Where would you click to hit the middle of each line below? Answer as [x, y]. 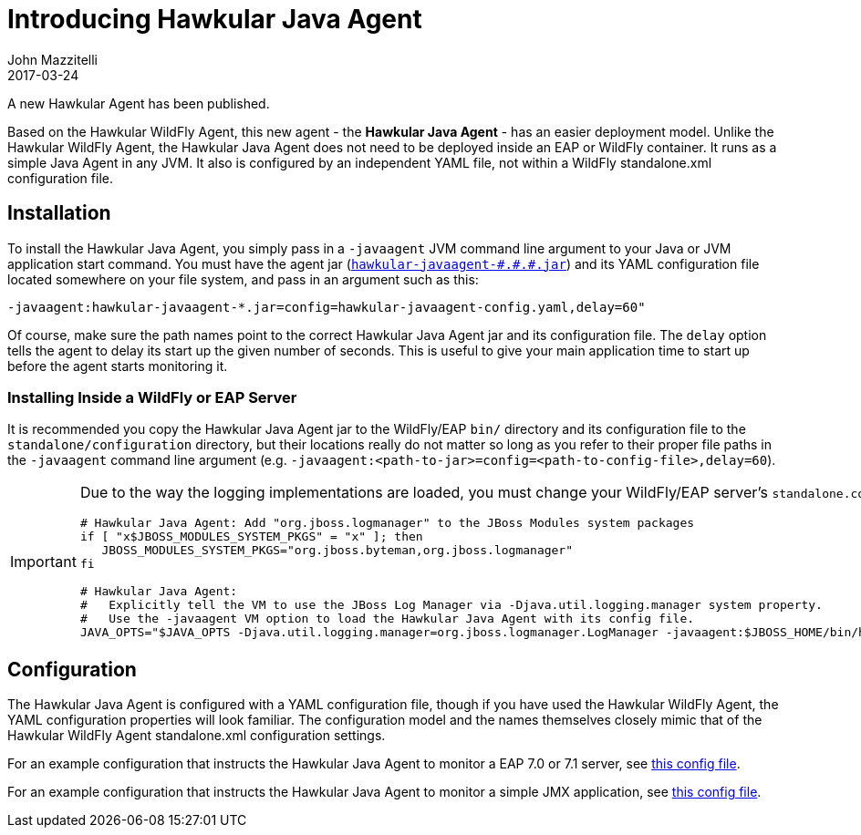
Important [43, 561]
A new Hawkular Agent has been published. [139, 103]
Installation [59, 213]
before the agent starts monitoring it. [118, 366]
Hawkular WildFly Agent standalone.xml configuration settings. [197, 736]
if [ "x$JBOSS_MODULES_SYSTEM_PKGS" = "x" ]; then [251, 537]
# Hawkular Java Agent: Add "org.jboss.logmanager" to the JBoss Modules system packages [387, 523]
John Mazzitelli [53, 59]
